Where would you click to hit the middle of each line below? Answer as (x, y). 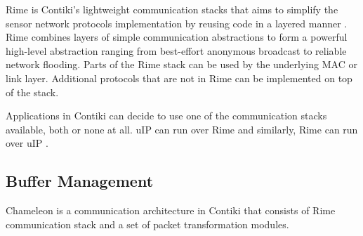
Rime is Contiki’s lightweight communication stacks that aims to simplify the (172, 9)
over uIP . (27, 143)
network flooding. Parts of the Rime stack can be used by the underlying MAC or (181, 64)
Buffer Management (80, 181)
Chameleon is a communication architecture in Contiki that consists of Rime (171, 210)
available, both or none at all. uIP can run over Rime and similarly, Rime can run (182, 129)
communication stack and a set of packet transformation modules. (147, 224)
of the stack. (32, 92)
